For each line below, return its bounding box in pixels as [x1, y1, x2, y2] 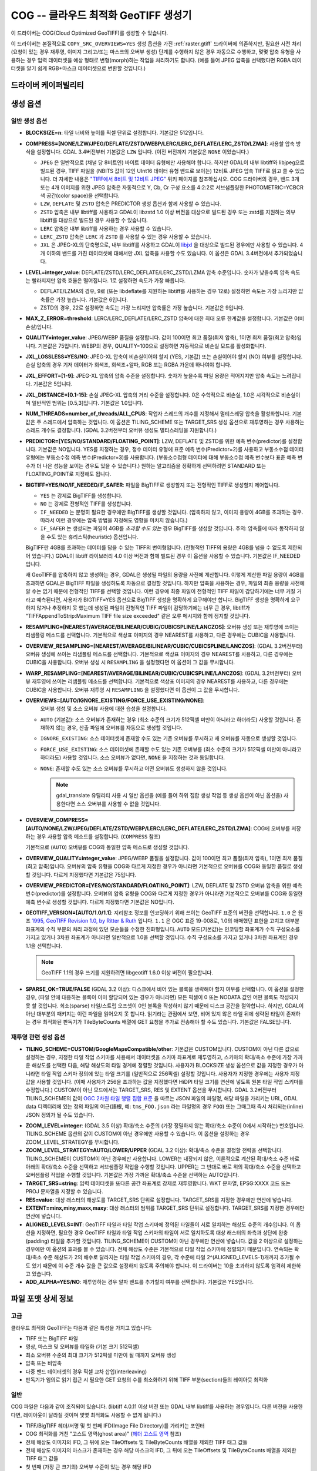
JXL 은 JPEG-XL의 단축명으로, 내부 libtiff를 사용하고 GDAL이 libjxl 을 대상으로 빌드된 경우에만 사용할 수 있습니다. [40, 241, 299, 248]
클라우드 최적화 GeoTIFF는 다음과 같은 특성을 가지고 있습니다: [11, 1324, 152, 1331]
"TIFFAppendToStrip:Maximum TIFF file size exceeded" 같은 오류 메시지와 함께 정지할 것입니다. [25, 613, 251, 620]
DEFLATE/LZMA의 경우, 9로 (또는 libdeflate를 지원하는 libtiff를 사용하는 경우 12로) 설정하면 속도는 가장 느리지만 [40, 288, 298, 295]
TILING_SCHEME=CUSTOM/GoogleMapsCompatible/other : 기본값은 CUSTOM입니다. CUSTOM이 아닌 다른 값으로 [25, 1045, 299, 1053]
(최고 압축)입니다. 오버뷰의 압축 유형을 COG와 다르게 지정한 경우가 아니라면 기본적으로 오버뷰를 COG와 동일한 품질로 [25, 863, 292, 870]
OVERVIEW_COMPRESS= [25, 817, 89, 824]
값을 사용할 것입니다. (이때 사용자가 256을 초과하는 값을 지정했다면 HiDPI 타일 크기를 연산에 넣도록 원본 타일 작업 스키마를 [25, 1079, 303, 1086]
